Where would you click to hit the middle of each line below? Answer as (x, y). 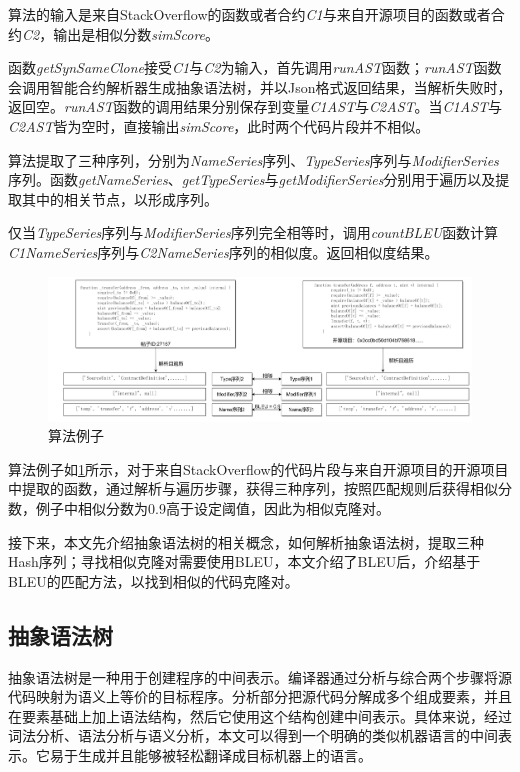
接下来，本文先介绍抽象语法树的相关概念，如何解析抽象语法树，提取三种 (246, 541)
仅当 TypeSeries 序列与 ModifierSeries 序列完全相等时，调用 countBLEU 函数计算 (253, 232)
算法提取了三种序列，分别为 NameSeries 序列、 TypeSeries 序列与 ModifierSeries (253, 159)
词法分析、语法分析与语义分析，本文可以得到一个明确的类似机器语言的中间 (253, 735)
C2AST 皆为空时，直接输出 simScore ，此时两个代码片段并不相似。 (219, 125)
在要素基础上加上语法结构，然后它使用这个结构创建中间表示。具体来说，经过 (260, 715)
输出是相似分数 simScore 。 (136, 33)
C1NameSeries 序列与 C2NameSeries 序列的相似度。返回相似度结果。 (223, 251)
